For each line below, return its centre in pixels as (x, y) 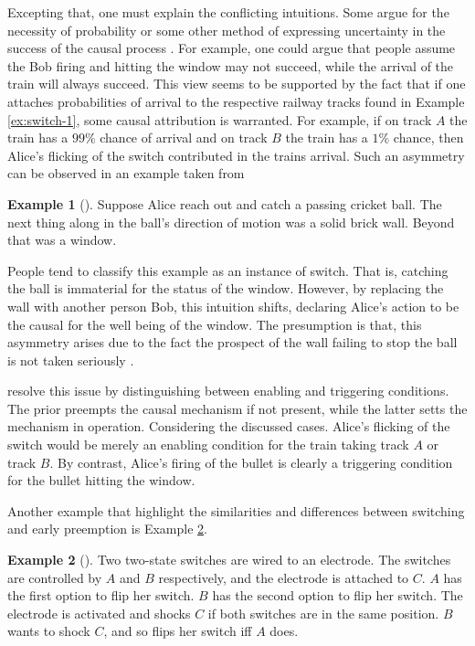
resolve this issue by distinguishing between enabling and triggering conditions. (228, 391)
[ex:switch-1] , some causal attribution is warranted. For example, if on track (220, 119)
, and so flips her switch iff (178, 631)
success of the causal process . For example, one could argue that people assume (232, 48)
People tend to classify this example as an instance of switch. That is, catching (228, 270)
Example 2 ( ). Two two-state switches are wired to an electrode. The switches (229, 560)
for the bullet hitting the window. (101, 480)
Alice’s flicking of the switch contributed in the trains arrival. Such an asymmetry (236, 155)
